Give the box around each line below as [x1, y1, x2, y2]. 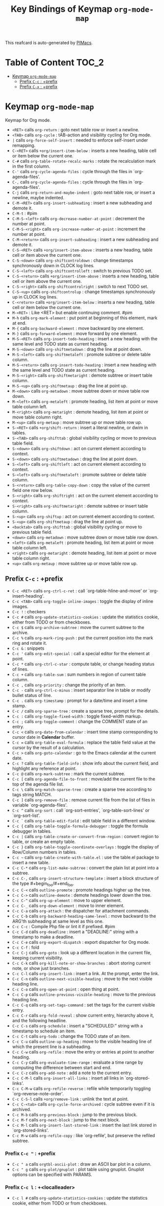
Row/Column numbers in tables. [12, 849, 77, 855]
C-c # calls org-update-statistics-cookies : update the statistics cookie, [12, 614, 159, 620]
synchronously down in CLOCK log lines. [12, 263, 94, 269]
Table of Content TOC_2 [5, 57, 104, 68]
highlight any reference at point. [12, 765, 77, 771]
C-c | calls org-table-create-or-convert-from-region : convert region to [12, 833, 159, 839]
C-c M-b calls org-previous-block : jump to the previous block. [12, 1112, 138, 1117]
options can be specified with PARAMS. [12, 1172, 92, 1177]
